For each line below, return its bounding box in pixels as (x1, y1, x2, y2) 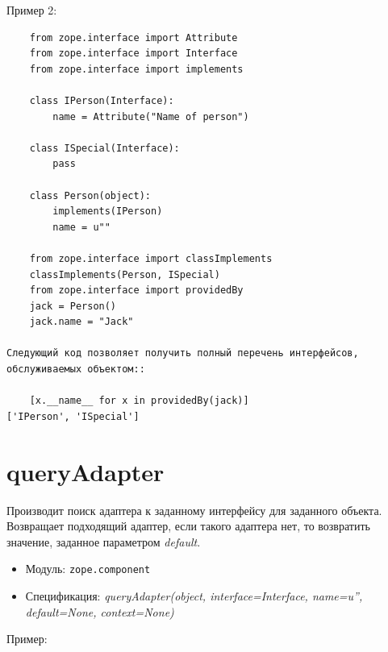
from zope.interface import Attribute (29, 31, 238, 44)
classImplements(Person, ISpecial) (29, 268, 220, 280)
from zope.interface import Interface (29, 48, 238, 60)
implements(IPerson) (52, 206, 163, 218)
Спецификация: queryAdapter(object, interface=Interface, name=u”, (25, 588, 363, 604)
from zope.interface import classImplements (29, 252, 273, 264)
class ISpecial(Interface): (29, 142, 180, 154)
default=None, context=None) (25, 603, 174, 620)
